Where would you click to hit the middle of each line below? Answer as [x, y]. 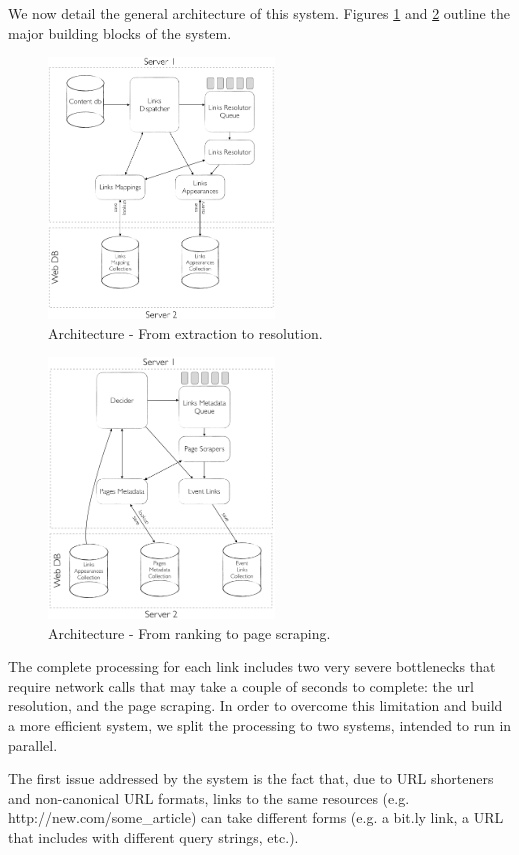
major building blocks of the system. [120, 32]
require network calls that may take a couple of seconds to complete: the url [241, 685]
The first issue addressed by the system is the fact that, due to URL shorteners [251, 778]
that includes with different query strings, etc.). [153, 837]
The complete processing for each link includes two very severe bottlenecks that [252, 666]
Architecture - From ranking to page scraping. [189, 632]
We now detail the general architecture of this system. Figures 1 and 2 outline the [259, 13]
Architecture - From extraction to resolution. [185, 332]
